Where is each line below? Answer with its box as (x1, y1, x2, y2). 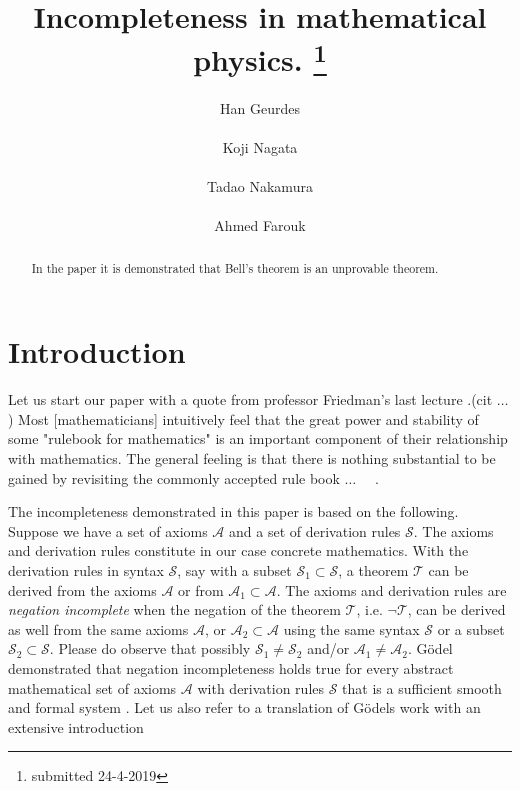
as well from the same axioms (8, 618, 189, 639)
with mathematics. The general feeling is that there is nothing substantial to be (8, 447, 496, 468)
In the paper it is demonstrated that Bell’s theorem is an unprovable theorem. (31, 259, 439, 276)
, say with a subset (177, 559, 292, 580)
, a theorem (338, 559, 409, 580)
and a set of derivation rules (229, 520, 401, 541)
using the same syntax (283, 618, 420, 639)
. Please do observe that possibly (49, 638, 251, 659)
